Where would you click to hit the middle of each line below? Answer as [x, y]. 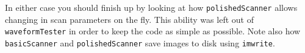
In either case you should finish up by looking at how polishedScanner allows [151, 7]
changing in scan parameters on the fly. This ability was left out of [129, 19]
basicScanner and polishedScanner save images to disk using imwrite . [140, 42]
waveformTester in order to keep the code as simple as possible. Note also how [153, 31]
